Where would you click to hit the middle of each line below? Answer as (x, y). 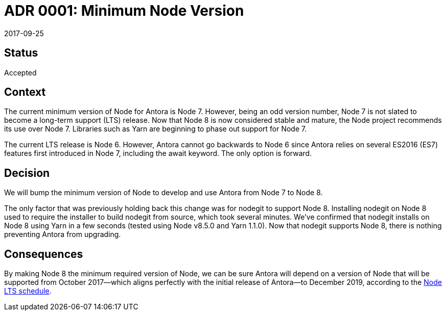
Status (21, 53)
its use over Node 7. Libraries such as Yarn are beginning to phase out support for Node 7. (156, 129)
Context (25, 92)
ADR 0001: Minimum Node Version (124, 11)
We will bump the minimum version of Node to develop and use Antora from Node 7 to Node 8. (163, 193)
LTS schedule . (28, 291)
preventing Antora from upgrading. (63, 234)
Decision (27, 173)
